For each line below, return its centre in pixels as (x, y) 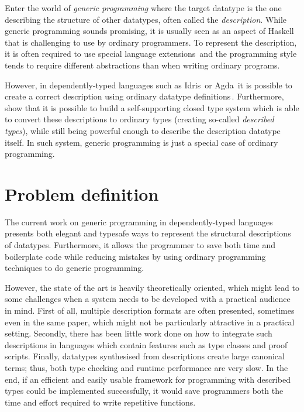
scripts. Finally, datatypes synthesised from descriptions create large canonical (145, 356)
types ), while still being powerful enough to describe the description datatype (143, 130)
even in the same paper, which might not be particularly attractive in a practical (150, 322)
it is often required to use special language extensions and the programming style (151, 54)
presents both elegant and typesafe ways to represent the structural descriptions (148, 233)
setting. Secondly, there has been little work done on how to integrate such (139, 333)
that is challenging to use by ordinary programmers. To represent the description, (151, 42)
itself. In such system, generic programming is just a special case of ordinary (141, 142)
